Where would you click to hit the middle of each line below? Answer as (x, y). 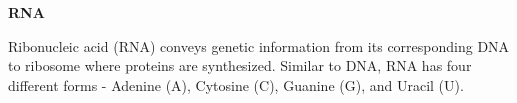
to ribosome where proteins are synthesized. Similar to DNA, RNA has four (240, 65)
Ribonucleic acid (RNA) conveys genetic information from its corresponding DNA (259, 45)
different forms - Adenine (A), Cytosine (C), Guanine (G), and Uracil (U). (236, 84)
